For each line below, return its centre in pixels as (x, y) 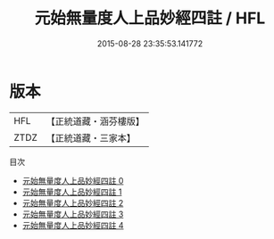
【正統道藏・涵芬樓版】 (95, 121)
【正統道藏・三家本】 (91, 137)
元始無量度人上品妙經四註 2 (73, 202)
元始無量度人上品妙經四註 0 (73, 180)
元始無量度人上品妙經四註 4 (73, 225)
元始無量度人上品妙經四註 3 (73, 214)
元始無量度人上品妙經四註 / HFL (150, 18)
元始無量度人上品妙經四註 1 (72, 192)
